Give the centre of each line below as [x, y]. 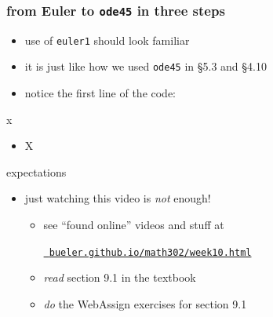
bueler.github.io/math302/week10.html [150, 252]
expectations [36, 171]
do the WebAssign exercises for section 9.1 [145, 303]
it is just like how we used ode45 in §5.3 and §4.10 [146, 66]
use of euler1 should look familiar [107, 40]
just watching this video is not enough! [118, 198]
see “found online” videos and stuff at [134, 225]
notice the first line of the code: [100, 93]
